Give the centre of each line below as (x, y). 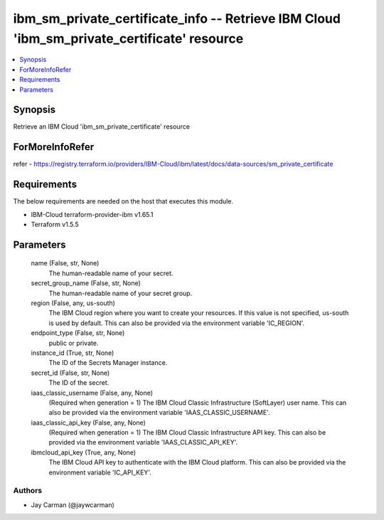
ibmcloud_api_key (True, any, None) (84, 452)
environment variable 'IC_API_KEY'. (100, 472)
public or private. (74, 343)
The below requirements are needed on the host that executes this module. (123, 201)
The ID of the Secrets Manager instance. (108, 363)
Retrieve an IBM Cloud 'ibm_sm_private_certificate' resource (101, 127)
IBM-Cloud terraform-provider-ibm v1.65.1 (92, 214)
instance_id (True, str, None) (73, 353)
